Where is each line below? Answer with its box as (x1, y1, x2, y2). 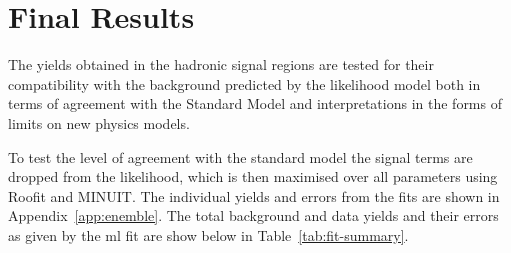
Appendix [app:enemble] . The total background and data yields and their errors (8, 205, 499, 226)
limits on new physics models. (8, 112, 190, 133)
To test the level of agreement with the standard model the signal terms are (8, 146, 473, 167)
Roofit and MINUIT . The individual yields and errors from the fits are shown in (8, 185, 500, 206)
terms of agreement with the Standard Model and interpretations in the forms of (8, 93, 502, 114)
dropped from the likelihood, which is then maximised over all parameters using (8, 166, 498, 187)
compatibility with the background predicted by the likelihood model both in (8, 73, 481, 94)
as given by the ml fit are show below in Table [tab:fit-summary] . (8, 224, 409, 245)
